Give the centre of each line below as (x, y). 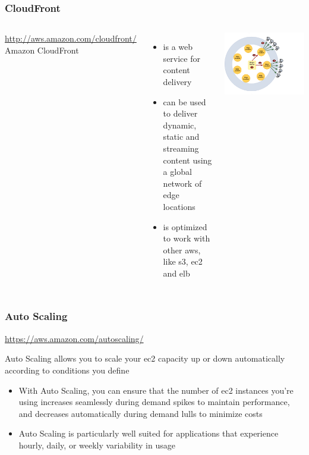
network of (182, 183)
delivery (177, 81)
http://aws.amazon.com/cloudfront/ (71, 38)
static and (181, 136)
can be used (185, 101)
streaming (181, 148)
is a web (178, 47)
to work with (187, 238)
